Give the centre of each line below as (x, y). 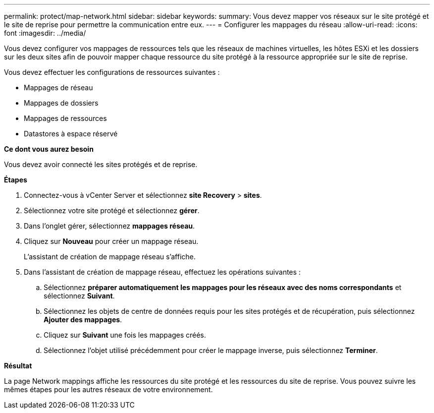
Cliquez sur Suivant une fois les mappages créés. (125, 335)
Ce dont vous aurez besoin (49, 149)
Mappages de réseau (58, 88)
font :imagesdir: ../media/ (45, 33)
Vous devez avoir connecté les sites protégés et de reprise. (101, 164)
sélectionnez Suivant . (79, 296)
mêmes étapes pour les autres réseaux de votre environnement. (108, 389)
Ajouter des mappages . (83, 320)
